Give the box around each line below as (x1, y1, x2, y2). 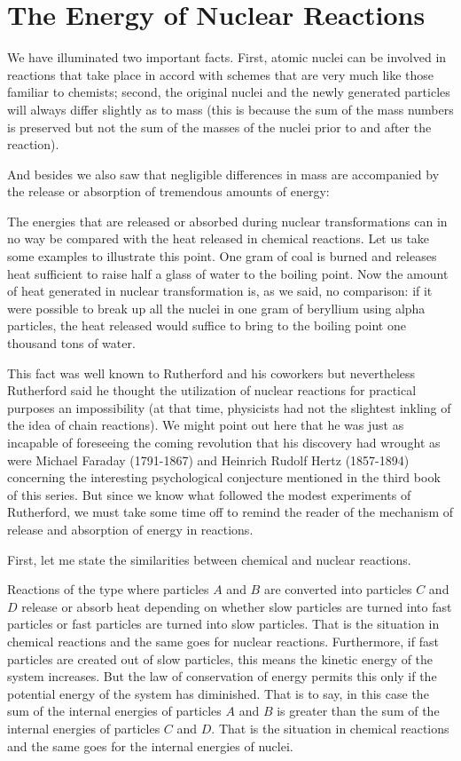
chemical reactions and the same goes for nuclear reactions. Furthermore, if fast (7, 631, 439, 650)
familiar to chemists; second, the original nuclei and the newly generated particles (7, 83, 450, 101)
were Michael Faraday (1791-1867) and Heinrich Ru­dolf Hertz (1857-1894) (7, 450, 410, 469)
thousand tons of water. (7, 334, 136, 353)
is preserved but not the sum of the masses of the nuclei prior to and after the (7, 117, 432, 136)
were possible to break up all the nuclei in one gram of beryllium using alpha (7, 298, 426, 317)
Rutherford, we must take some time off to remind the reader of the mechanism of (7, 503, 453, 521)
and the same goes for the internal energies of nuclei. (7, 736, 293, 755)
